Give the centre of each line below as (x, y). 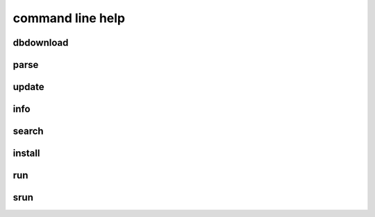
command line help (69, 18)
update (28, 87)
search (28, 131)
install (26, 154)
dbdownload (41, 43)
